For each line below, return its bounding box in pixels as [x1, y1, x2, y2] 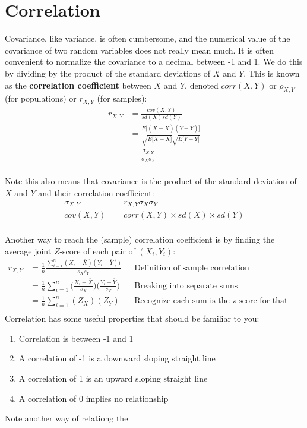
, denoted [185, 78, 219, 91]
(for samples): [97, 92, 147, 105]
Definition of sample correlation [134, 263, 249, 272]
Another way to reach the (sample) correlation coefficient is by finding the [5, 233, 275, 246]
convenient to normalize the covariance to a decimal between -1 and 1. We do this [5, 55, 303, 68]
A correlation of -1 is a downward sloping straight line [18, 352, 216, 364]
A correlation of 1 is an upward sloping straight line [18, 372, 208, 384]
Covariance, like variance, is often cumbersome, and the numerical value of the [5, 32, 290, 45]
